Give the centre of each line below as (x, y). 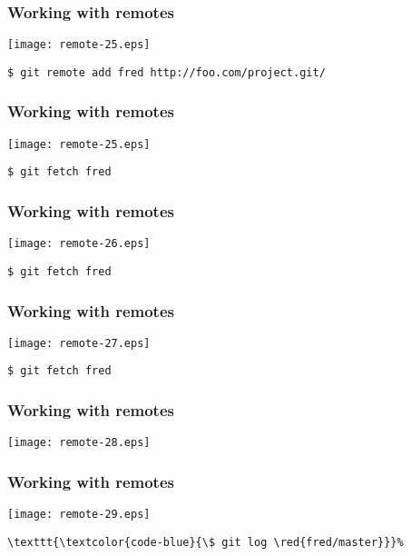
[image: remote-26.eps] (79, 244)
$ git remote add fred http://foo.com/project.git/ (166, 72)
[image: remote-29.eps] (79, 515)
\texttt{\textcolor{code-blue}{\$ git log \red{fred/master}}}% (205, 542)
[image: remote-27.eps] (79, 343)
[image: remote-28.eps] (79, 443)
